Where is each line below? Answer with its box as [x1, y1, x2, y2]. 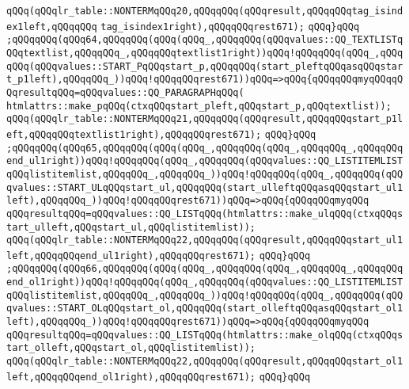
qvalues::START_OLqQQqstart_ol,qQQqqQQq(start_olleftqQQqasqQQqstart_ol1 [6, 303, 403, 315]
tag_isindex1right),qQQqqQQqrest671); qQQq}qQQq [100, 21, 360, 32]
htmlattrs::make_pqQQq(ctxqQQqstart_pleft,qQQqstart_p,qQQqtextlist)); [6, 100, 392, 112]
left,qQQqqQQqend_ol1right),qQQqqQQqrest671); [6, 371, 256, 383]
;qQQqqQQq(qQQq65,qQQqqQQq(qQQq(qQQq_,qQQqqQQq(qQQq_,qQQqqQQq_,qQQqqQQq [6, 142, 403, 154]
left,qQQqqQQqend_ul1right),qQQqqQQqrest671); [6, 250, 256, 261]
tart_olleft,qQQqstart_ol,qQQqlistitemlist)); [6, 342, 256, 354]
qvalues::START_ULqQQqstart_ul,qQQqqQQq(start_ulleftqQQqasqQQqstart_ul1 [6, 181, 403, 193]
